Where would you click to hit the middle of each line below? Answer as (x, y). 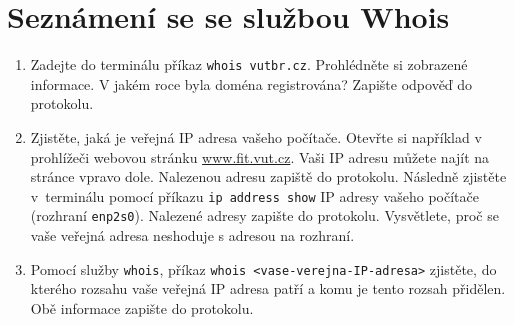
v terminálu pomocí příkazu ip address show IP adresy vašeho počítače (254, 195)
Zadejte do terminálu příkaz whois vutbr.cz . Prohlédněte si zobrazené (249, 64)
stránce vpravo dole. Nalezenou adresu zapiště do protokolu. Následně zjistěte (268, 176)
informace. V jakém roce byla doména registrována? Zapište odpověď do (251, 83)
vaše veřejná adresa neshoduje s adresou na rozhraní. (192, 235)
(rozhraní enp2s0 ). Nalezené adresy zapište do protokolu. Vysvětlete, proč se (264, 215)
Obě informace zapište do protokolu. (142, 307)
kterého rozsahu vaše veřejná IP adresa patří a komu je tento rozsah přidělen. (268, 288)
